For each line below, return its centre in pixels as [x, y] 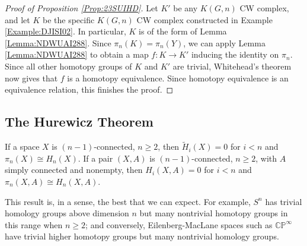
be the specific [69, 19]
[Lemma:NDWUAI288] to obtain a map [77, 54]
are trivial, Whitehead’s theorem [232, 66]
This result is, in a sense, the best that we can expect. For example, [128, 201]
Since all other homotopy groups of [68, 66]
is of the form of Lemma [183, 31]
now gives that [31, 78]
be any [186, 8]
